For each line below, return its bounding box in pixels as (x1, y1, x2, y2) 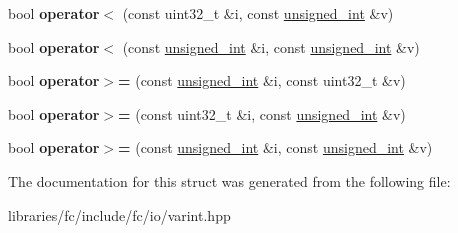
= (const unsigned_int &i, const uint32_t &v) (118, 70, 406, 91)
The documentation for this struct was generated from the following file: (8, 170, 451, 191)
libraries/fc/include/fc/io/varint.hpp (8, 204, 231, 225)
